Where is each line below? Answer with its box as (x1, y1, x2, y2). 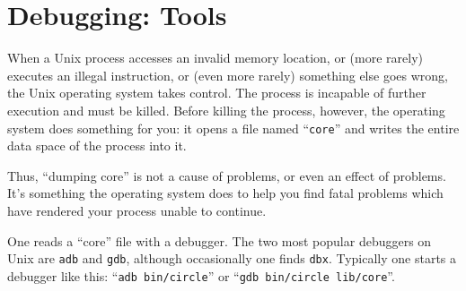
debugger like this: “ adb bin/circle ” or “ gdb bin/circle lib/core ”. (7, 266, 395, 285)
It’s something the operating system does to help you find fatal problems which (7, 184, 444, 202)
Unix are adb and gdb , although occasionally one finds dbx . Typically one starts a (7, 249, 457, 268)
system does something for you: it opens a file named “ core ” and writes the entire (7, 118, 460, 137)
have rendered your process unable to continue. (7, 201, 267, 219)
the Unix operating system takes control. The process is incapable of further (7, 83, 426, 102)
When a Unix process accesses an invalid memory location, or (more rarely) (7, 48, 423, 67)
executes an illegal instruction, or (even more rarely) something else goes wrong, (7, 65, 448, 84)
